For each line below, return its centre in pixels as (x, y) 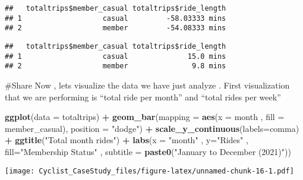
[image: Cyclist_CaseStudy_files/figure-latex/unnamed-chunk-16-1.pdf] (149, 171)
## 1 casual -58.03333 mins (116, 18)
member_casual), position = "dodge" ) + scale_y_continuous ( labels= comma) (152, 128)
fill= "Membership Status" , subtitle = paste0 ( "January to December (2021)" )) (148, 151)
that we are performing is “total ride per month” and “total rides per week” (143, 97)
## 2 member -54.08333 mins (116, 28)
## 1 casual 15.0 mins (116, 56)
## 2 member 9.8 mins (116, 66)
